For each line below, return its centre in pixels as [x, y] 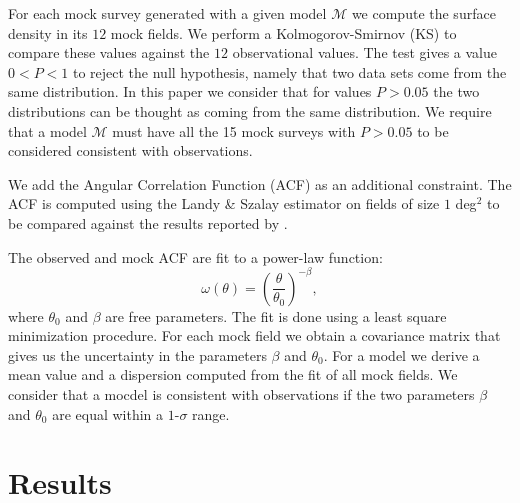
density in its [48, 32]
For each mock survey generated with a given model [167, 13]
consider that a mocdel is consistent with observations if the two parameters [241, 394]
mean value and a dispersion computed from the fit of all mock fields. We [233, 374]
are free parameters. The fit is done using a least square [276, 315]
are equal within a [108, 413]
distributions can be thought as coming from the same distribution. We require [250, 110]
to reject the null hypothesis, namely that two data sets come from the [289, 71]
